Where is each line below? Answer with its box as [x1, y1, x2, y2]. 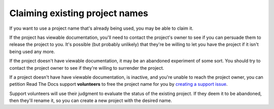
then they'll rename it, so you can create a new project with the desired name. [9, 97, 173, 103]
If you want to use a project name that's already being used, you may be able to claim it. [9, 25, 194, 31]
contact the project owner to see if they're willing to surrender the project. [9, 65, 164, 71]
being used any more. [9, 48, 55, 54]
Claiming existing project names [9, 8, 149, 19]
